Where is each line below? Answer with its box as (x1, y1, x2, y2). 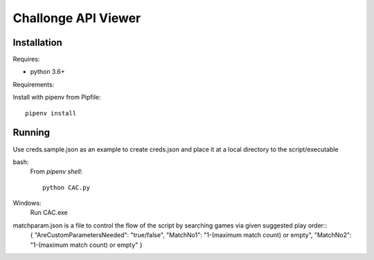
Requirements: (12, 80, 55, 89)
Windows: (12, 199, 42, 207)
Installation (12, 37, 62, 48)
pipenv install (25, 109, 77, 117)
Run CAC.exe (30, 208, 69, 217)
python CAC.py (42, 183, 90, 192)
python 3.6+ (30, 68, 65, 76)
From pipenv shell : (30, 167, 83, 176)
